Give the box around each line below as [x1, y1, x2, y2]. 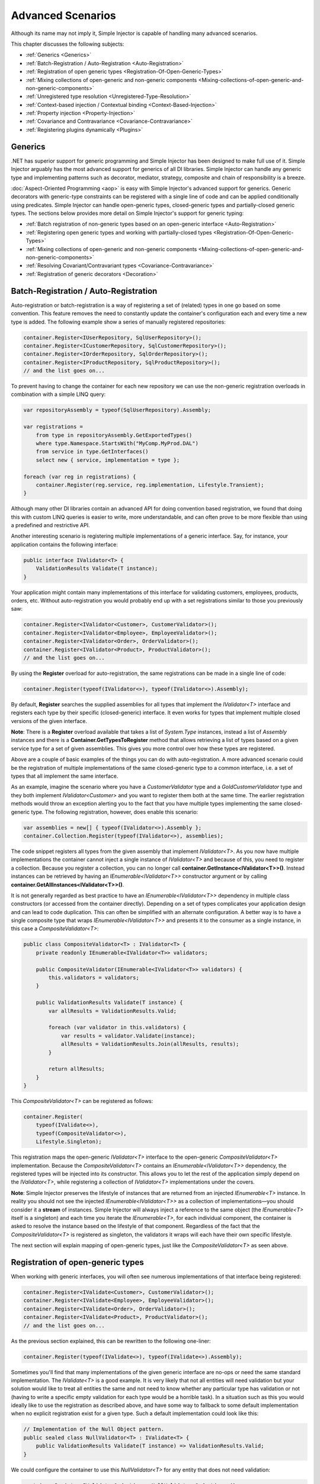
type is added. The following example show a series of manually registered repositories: [11, 318, 226, 325]
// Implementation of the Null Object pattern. [23, 1426, 164, 1433]
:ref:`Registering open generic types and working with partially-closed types [25, 229, 212, 236]
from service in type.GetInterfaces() [36, 448, 149, 455]
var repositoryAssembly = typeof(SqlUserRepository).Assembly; [23, 407, 212, 414]
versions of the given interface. [11, 717, 87, 724]
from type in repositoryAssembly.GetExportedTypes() [36, 432, 193, 439]
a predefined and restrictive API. [11, 522, 90, 529]
